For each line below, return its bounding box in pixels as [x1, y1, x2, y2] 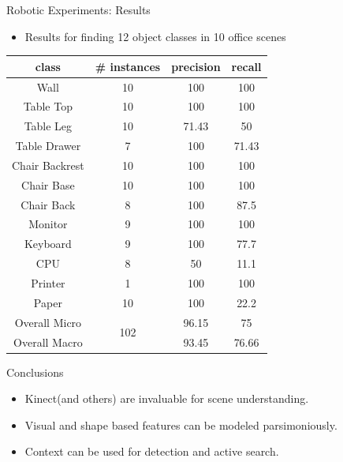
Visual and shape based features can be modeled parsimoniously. [24, 416, 337, 433]
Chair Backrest [12, 156, 84, 173]
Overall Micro [14, 314, 82, 330]
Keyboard [24, 235, 72, 252]
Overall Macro [13, 333, 83, 350]
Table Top [23, 98, 73, 115]
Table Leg [24, 118, 73, 134]
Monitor [28, 216, 68, 232]
